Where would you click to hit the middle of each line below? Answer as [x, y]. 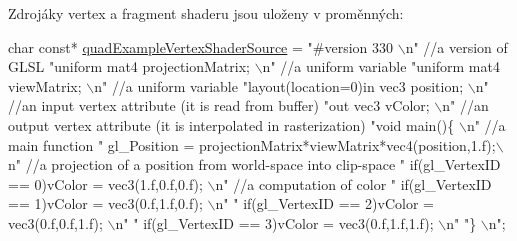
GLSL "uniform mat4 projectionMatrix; [129, 66]
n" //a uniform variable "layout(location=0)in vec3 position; [279, 85]
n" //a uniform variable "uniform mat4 [381, 66]
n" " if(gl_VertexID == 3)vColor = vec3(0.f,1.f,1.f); [274, 222]
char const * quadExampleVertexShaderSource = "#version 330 [201, 46]
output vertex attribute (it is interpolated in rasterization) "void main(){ [231, 124]
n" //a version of [456, 46]
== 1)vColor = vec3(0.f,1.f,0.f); [105, 203]
